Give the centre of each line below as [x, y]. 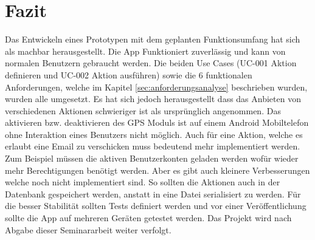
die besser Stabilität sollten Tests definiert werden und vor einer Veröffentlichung [156, 206]
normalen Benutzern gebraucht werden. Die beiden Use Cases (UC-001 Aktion [151, 63]
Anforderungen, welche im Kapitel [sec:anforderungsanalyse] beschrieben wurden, [156, 87]
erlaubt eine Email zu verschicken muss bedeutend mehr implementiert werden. [153, 146]
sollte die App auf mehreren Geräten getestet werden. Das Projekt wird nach [148, 218]
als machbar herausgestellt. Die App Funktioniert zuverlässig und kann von [145, 51]
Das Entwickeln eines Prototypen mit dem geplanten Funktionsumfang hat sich [153, 39]
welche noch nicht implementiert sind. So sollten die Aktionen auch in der [143, 182]
